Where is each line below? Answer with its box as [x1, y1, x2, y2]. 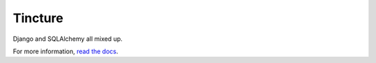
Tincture [13, 10, 64, 26]
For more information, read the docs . [13, 47, 118, 55]
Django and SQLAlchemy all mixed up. [13, 35, 123, 43]
